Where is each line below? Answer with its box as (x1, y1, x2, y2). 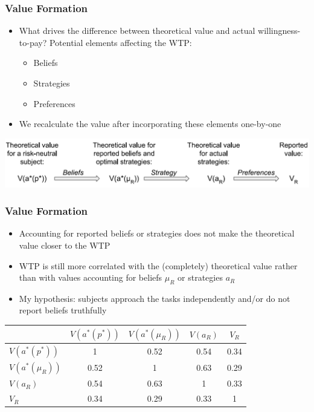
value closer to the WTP (19, 238, 111, 251)
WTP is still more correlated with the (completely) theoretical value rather (19, 259, 298, 272)
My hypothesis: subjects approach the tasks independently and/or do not (19, 292, 290, 304)
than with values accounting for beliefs (19, 271, 162, 284)
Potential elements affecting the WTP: (49, 36, 192, 48)
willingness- (258, 24, 301, 37)
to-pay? (19, 36, 47, 48)
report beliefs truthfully (19, 304, 107, 316)
